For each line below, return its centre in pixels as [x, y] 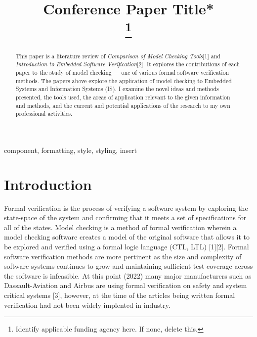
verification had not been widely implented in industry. [87, 305]
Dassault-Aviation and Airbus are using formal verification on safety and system [126, 285]
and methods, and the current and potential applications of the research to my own [123, 105]
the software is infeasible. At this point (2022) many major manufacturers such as [128, 275]
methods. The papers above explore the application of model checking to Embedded [124, 80]
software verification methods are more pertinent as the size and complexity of [123, 256]
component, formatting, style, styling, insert [71, 150]
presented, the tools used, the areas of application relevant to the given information [123, 97]
